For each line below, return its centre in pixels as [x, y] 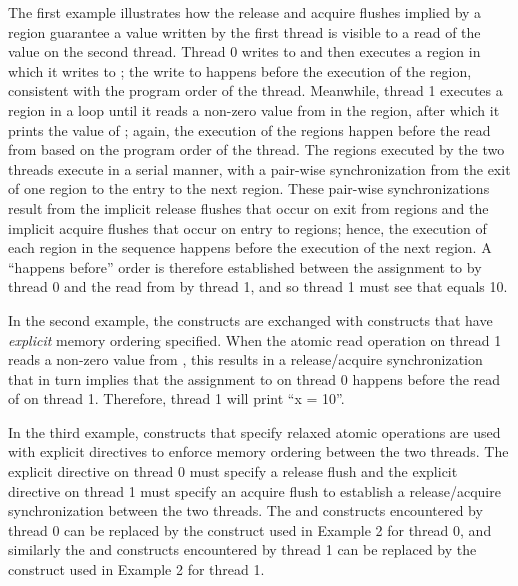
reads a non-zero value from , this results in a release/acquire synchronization [245, 359]
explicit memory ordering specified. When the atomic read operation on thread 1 [255, 339]
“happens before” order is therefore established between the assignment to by [245, 266]
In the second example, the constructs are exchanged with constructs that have [250, 319]
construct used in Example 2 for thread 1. [136, 569]
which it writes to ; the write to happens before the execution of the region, [240, 70]
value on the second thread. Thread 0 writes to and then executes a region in [244, 51]
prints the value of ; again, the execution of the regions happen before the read [249, 129]
